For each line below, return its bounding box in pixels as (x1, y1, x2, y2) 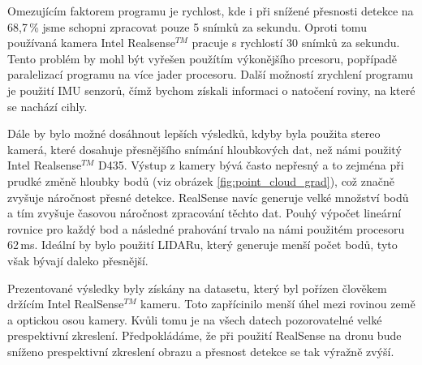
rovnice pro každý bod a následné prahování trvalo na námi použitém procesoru (7, 220, 405, 237)
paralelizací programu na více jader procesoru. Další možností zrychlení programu (7, 66, 414, 83)
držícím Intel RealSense (7, 295, 124, 312)
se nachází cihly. (7, 97, 88, 114)
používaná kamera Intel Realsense (7, 34, 175, 51)
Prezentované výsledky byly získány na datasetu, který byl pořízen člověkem (7, 279, 387, 296)
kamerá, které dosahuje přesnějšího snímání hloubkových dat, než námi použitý (7, 140, 402, 157)
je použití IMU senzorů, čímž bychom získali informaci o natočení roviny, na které (7, 81, 416, 98)
